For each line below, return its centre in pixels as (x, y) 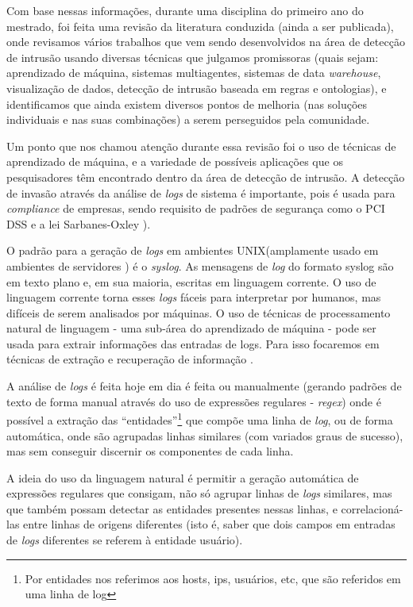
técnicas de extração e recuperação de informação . (130, 359)
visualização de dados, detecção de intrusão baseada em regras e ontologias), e (197, 88)
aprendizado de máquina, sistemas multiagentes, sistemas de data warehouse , (194, 73)
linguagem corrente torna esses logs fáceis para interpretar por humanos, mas (194, 297)
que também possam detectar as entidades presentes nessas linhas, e (172, 508)
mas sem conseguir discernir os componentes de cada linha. (150, 451)
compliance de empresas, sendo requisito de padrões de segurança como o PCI (196, 208)
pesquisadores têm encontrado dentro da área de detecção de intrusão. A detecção (206, 177)
